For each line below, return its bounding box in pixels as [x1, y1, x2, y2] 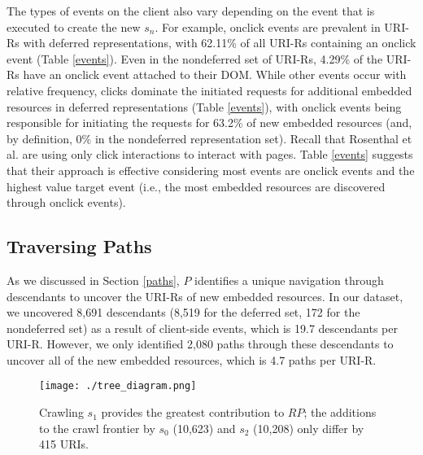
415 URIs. [39, 435, 89, 453]
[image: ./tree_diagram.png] [39, 380, 197, 392]
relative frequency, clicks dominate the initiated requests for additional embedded [7, 81, 412, 98]
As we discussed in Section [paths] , [7, 271, 180, 288]
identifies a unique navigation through [194, 271, 384, 288]
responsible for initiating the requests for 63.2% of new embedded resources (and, [7, 114, 412, 131]
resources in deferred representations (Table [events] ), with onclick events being [7, 98, 402, 115]
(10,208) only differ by [253, 419, 364, 436]
